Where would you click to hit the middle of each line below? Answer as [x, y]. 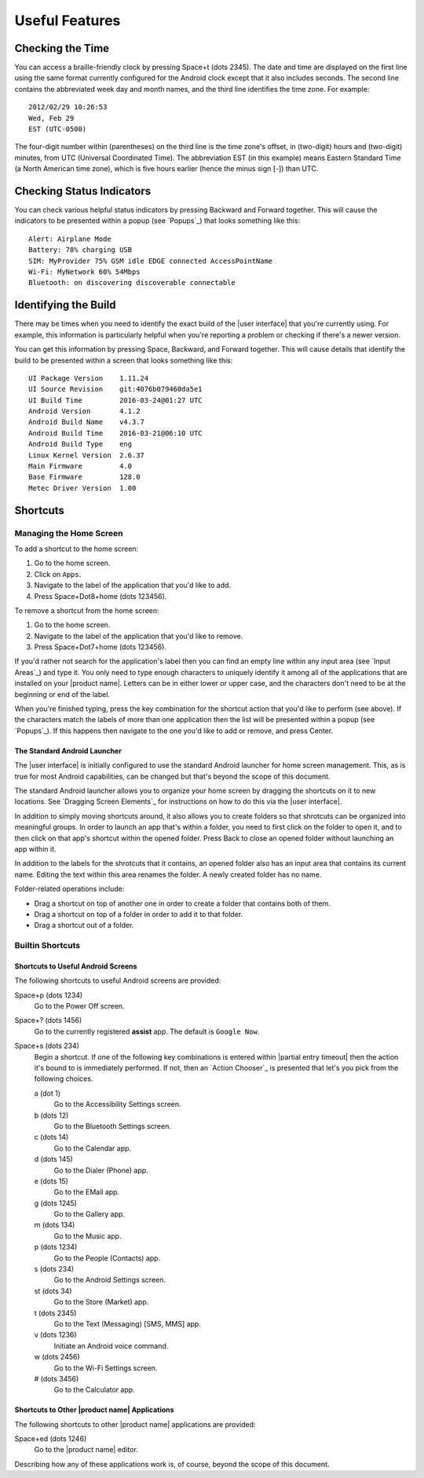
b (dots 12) [51, 1115]
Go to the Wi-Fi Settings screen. [106, 1368]
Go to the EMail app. [87, 1192]
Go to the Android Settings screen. [110, 1280]
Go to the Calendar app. [93, 1148]
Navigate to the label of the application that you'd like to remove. [139, 636]
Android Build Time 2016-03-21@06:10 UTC [116, 433]
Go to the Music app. [88, 1235]
